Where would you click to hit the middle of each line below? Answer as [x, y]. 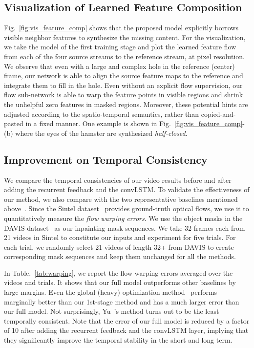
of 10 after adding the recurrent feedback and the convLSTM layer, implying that [126, 330]
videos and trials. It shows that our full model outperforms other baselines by [120, 282]
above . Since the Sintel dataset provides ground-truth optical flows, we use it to [127, 208]
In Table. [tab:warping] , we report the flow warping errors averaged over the [118, 272]
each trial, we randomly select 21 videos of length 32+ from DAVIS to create [119, 247]
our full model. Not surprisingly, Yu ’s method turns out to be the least [112, 311]
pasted [14, 123]
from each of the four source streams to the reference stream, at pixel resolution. [124, 56]
